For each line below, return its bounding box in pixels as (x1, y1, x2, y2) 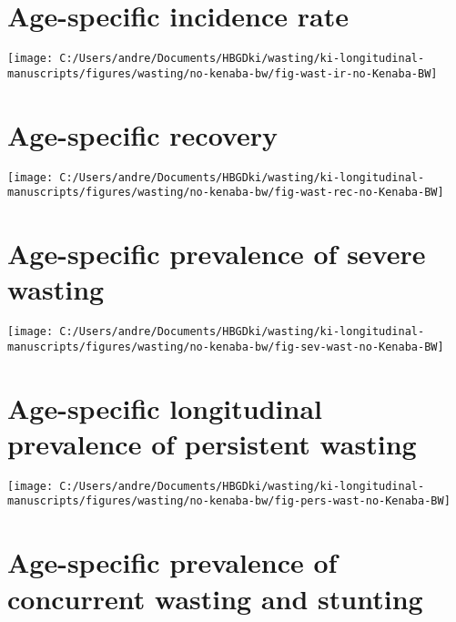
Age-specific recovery (7, 116, 278, 153)
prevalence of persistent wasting (7, 424, 417, 462)
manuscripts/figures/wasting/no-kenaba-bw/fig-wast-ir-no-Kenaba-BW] (7, 66, 438, 80)
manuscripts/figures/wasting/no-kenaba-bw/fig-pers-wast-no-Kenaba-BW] (7, 495, 451, 508)
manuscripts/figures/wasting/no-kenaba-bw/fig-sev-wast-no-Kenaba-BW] (7, 340, 444, 353)
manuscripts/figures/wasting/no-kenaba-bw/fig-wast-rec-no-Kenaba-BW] (7, 186, 444, 199)
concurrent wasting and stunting (7, 579, 423, 617)
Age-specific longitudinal (7, 389, 322, 426)
